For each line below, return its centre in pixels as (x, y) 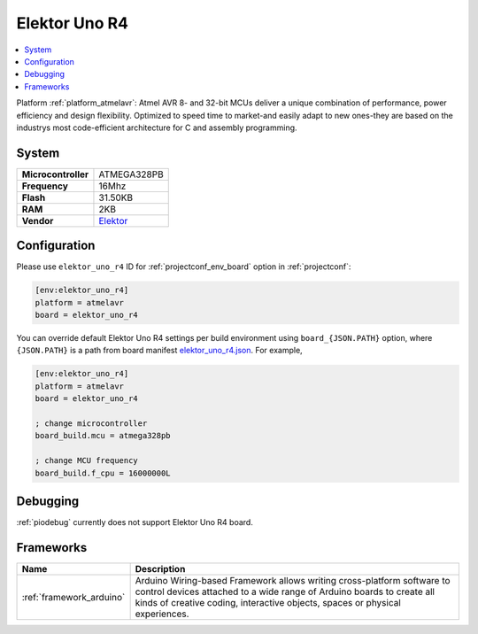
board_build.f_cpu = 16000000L (103, 473)
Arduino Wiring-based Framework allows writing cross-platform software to (293, 580)
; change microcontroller (91, 424)
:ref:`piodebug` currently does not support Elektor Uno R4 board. (135, 522)
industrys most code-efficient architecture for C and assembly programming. (157, 128)
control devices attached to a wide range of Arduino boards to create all (285, 591)
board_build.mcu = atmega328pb (103, 436)
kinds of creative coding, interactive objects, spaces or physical (268, 602)
